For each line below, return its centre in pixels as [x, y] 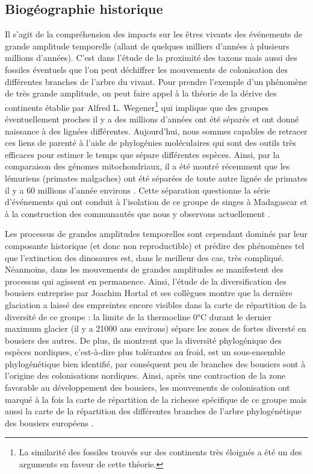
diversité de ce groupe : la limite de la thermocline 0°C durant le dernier [138, 316]
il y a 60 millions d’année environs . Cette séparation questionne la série [138, 190]
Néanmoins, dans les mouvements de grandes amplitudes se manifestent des [144, 269]
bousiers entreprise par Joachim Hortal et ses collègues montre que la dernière [149, 293]
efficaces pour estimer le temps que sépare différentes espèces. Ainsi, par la [142, 154]
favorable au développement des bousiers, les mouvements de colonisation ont [147, 387]
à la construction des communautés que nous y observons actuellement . [138, 213]
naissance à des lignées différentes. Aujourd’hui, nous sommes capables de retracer [156, 131]
